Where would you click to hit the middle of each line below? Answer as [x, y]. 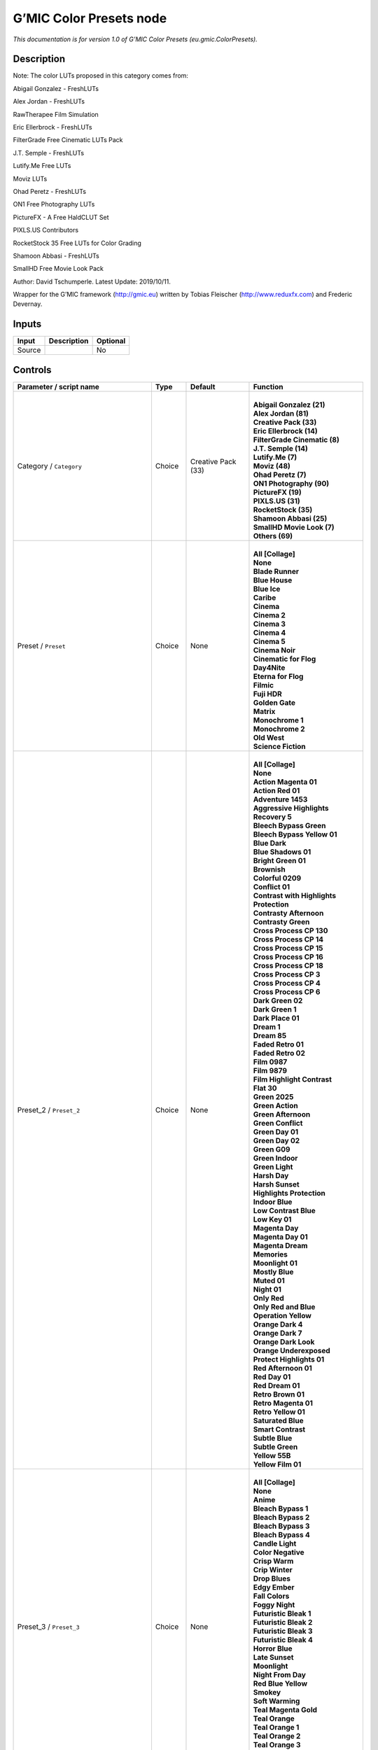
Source [29, 350]
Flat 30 [265, 1088]
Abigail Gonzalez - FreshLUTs [56, 88]
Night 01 [267, 1289]
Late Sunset [273, 1657]
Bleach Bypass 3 [281, 1526]
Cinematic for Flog [285, 659]
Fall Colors [271, 1596]
